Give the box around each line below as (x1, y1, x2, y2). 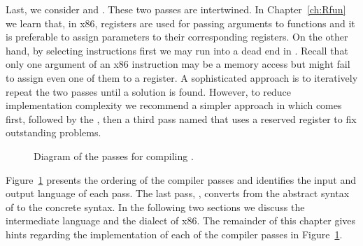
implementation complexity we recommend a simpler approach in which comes (6, 98, 342, 113)
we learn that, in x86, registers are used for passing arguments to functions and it (6, 15, 355, 30)
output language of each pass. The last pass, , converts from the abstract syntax (6, 186, 350, 201)
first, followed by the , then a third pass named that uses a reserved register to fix (6, 111, 357, 126)
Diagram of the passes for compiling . (34, 148, 194, 163)
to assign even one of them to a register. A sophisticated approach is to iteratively (6, 70, 358, 85)
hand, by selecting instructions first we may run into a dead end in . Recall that (6, 43, 348, 57)
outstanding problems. (6, 125, 101, 140)
